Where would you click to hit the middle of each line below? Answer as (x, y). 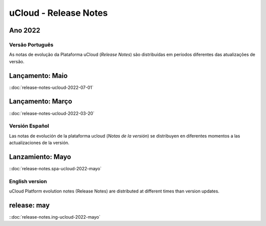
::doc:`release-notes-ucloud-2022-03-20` (52, 113)
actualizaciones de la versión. (39, 143)
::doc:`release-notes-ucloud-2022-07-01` (51, 87)
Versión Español (29, 126)
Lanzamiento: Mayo (40, 157)
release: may (30, 205)
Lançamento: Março (41, 101)
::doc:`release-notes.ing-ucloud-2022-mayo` (55, 217)
